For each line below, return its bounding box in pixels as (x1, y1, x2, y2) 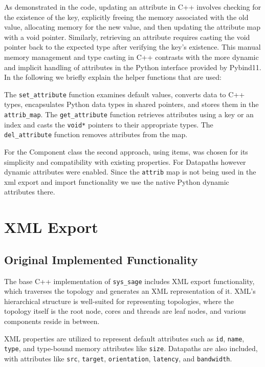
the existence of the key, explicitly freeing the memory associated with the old (4, 11, 249, 22)
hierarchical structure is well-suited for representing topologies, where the (4, 295, 234, 306)
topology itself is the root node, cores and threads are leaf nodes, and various (4, 306, 246, 316)
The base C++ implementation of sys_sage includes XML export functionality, (4, 275, 255, 286)
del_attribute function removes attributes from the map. (4, 129, 188, 140)
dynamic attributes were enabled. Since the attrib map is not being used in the (4, 166, 256, 177)
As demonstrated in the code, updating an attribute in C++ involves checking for (4, 2, 261, 12)
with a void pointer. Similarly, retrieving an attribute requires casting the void (4, 31, 250, 42)
